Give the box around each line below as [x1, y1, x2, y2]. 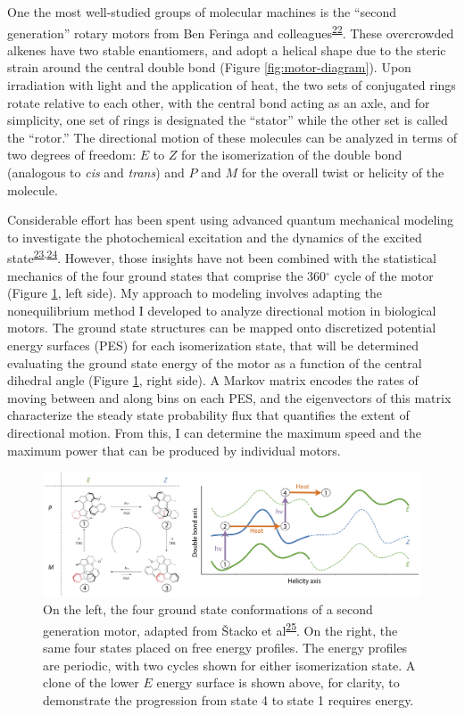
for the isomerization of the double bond [181, 145, 403, 164]
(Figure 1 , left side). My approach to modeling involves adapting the [7, 284, 383, 302]
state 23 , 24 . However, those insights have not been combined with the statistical [7, 246, 436, 267]
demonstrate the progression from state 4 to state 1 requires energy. [43, 690, 414, 709]
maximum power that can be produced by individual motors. [7, 440, 341, 459]
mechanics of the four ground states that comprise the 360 [7, 266, 327, 284]
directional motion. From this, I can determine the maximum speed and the [7, 423, 422, 441]
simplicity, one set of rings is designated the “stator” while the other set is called [7, 111, 448, 129]
